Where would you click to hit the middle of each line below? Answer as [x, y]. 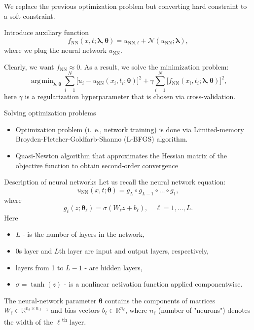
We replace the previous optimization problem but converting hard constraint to [126, 6]
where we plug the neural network [55, 50]
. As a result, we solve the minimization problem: [154, 66]
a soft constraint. [30, 16]
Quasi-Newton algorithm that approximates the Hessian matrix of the [121, 155]
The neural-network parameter [50, 300]
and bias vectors [75, 310]
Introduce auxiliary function [47, 32]
